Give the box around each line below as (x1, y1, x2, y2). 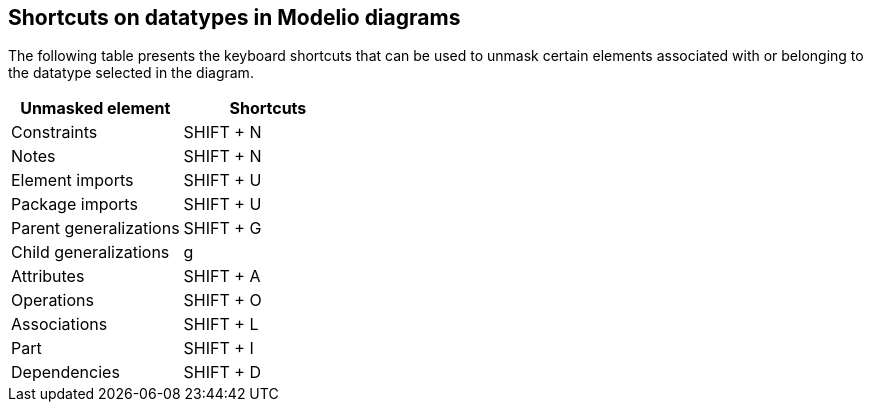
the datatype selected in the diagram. (8, 64, 254, 82)
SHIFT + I (183, 338, 254, 359)
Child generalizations (11, 242, 170, 263)
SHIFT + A (183, 266, 261, 287)
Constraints (11, 122, 98, 143)
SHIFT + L (183, 314, 259, 335)
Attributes (11, 266, 85, 287)
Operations (11, 290, 94, 311)
